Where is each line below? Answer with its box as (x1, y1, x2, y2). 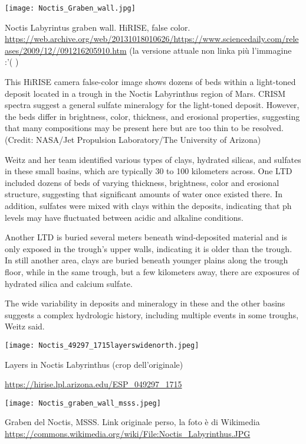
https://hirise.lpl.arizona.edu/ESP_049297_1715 (5, 378, 182, 390)
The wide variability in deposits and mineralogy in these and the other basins (5, 297, 285, 309)
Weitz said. (5, 320, 45, 332)
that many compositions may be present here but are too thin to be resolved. (5, 122, 284, 134)
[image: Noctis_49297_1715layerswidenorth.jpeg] (5, 341, 199, 350)
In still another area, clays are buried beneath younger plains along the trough (5, 254, 288, 266)
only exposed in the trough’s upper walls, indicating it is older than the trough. (5, 242, 292, 254)
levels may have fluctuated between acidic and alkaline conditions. (5, 211, 244, 223)
